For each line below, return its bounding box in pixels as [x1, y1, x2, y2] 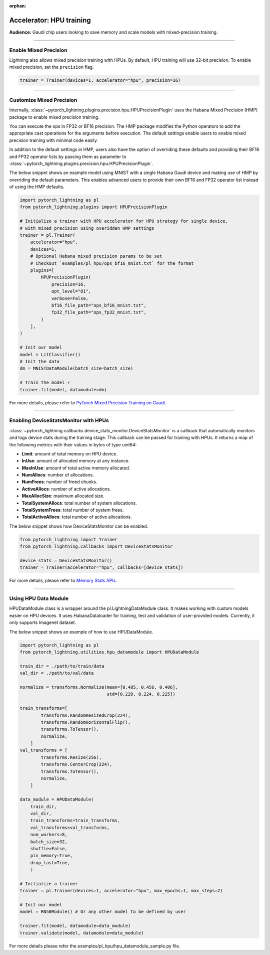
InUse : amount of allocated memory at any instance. [21, 458, 130, 464]
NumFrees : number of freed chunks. [21, 479, 97, 485]
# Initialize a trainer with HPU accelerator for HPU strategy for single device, [19, 218, 228, 224]
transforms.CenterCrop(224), [40, 761, 112, 767]
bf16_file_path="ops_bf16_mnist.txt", [51, 302, 147, 308]
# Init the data [19, 359, 60, 365]
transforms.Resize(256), [40, 754, 102, 760]
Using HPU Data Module [9, 595, 69, 602]
